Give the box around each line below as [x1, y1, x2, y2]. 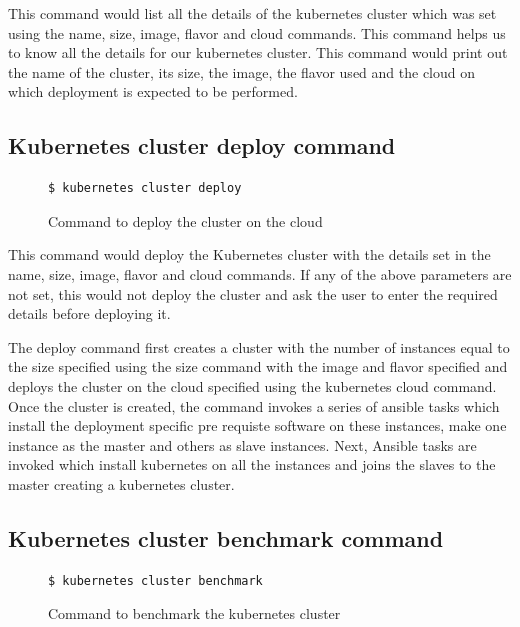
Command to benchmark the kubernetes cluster [48, 603, 341, 624]
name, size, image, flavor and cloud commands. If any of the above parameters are [8, 263, 512, 284]
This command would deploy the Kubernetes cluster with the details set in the [8, 244, 491, 265]
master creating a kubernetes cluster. [8, 473, 235, 494]
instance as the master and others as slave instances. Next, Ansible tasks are [8, 434, 477, 455]
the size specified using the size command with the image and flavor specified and [8, 356, 508, 377]
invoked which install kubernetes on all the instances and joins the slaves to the [8, 454, 496, 475]
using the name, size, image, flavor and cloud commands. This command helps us [8, 22, 506, 43]
